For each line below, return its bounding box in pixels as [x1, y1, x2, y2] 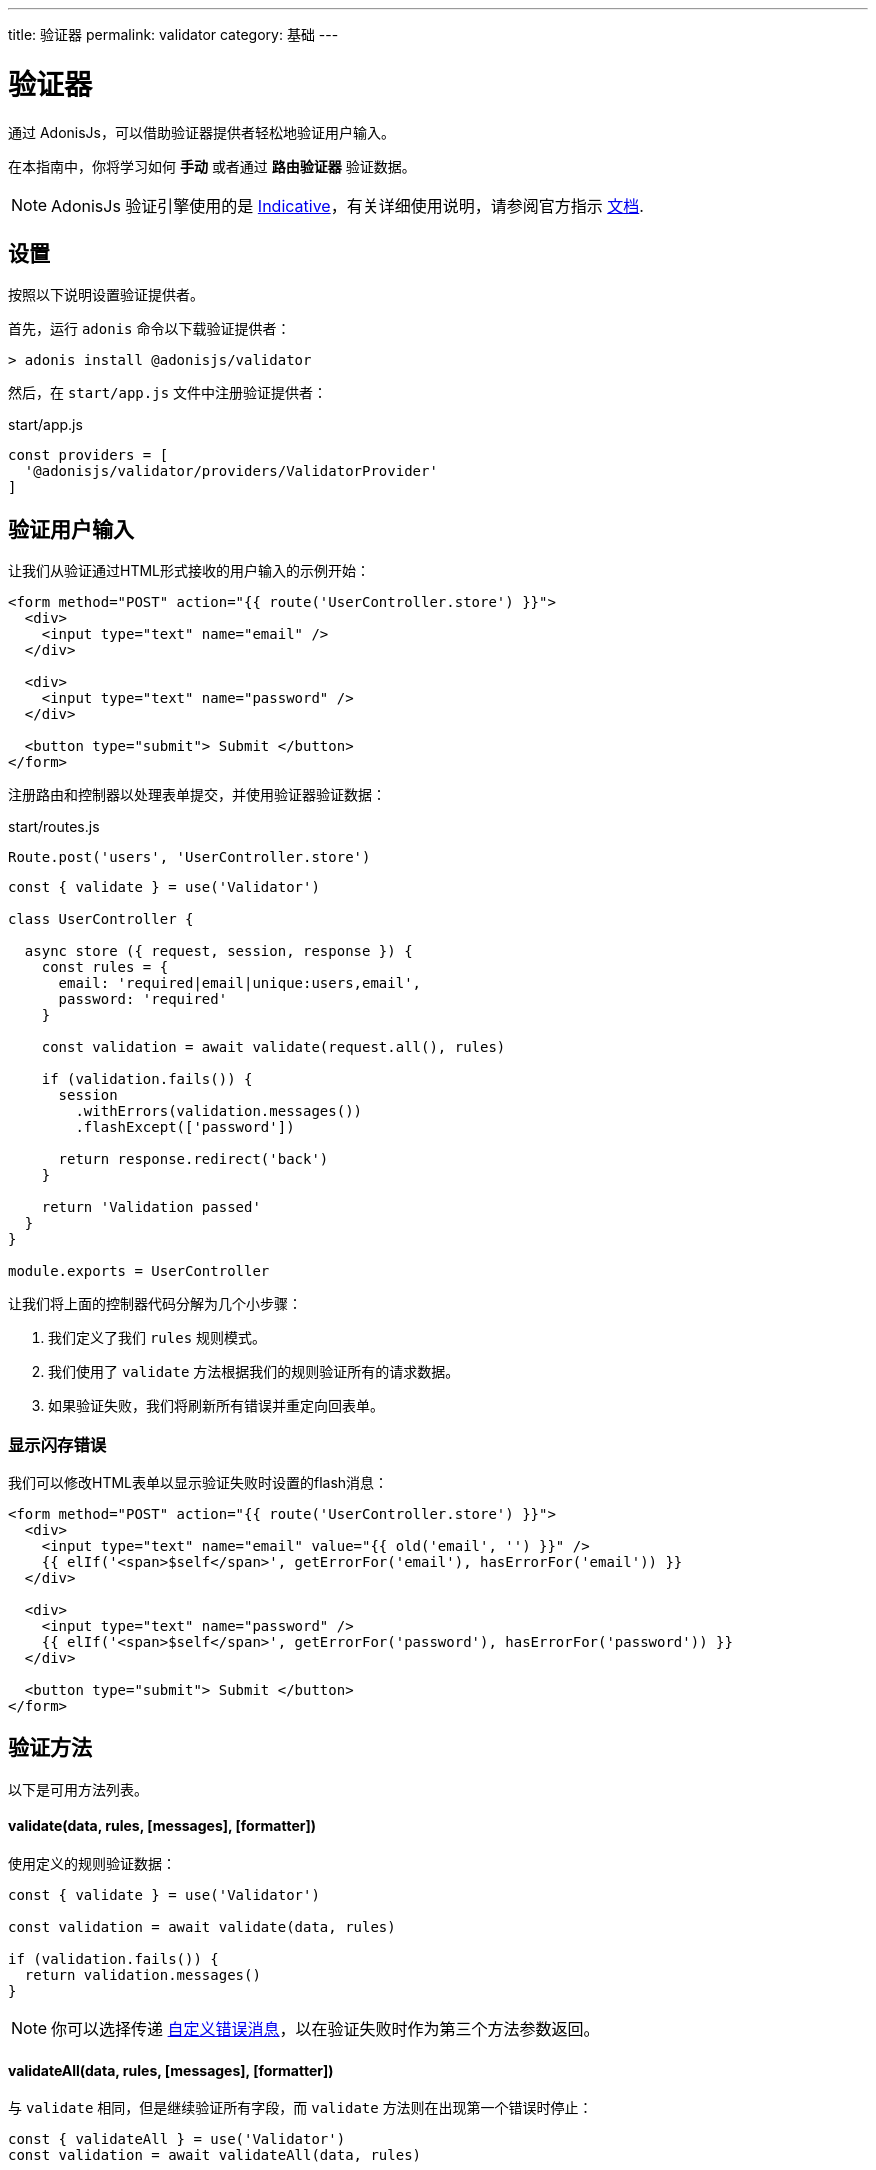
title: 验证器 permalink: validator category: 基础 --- [8, 26, 339, 43]
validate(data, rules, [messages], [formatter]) [8, 1817, 316, 1835]
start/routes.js [8, 818, 100, 836]
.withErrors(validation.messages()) [75, 1103, 363, 1120]
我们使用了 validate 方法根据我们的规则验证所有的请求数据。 [48, 1363, 460, 1381]
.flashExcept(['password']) [75, 1119, 295, 1136]
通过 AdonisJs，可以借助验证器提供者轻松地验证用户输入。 [8, 123, 395, 141]
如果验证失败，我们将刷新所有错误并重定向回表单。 [48, 1397, 384, 1415]
